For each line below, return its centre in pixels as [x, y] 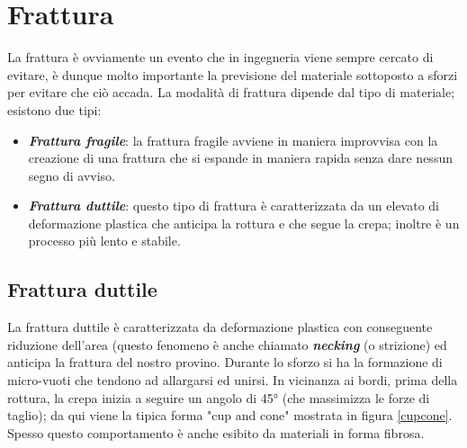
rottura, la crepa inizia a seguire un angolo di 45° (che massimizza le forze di [219, 397]
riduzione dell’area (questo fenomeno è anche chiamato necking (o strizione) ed [227, 344]
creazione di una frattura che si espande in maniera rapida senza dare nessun [240, 158]
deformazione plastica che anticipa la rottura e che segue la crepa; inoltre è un [244, 223]
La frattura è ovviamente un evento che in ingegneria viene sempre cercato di [220, 57]
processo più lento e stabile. [104, 241]
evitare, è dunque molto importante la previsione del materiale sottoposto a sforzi [233, 74]
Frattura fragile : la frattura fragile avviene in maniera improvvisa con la [233, 140]
